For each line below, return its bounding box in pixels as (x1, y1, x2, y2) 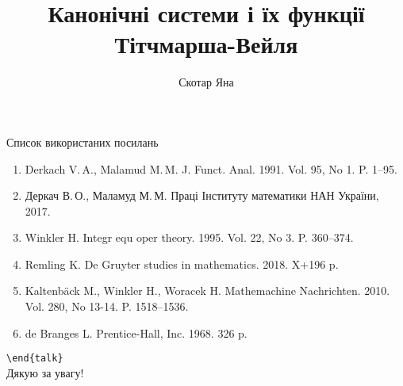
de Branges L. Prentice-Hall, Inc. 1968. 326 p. (25, 324, 248, 341)
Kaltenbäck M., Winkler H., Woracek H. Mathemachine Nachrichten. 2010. (25, 282, 390, 299)
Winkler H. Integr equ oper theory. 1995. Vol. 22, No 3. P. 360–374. (25, 229, 354, 246)
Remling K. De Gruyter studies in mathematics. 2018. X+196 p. (25, 255, 339, 272)
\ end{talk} (6, 353, 63, 365)
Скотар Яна (178, 74, 234, 90)
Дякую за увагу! (6, 364, 84, 380)
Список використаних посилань (6, 133, 159, 150)
